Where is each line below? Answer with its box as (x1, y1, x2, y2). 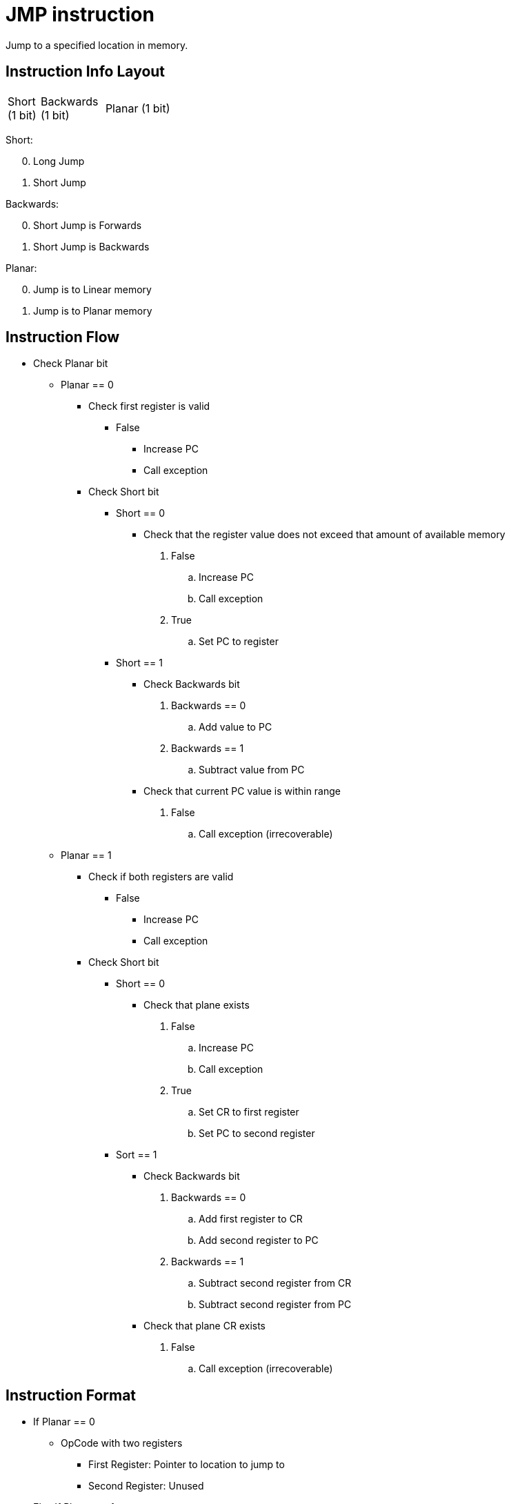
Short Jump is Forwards (33, 219, 142, 231)
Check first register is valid (88, 400, 210, 413)
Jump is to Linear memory (33, 283, 152, 295)
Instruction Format (6, 1386, 137, 1404)
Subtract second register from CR (199, 1277, 352, 1289)
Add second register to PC (199, 1234, 319, 1247)
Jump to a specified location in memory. (6, 39, 188, 51)
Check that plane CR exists (143, 1320, 265, 1332)
